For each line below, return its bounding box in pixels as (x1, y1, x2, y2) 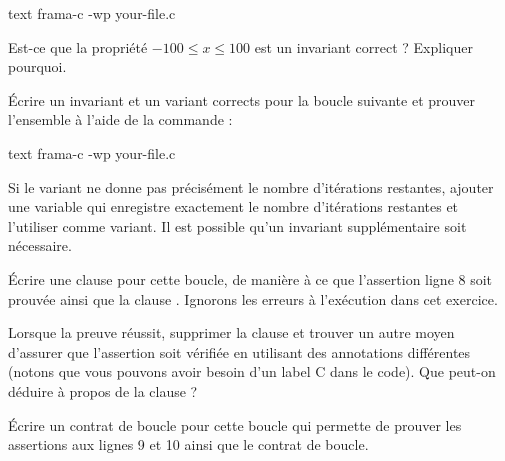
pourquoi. (8, 56, 67, 77)
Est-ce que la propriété (8, 36, 148, 57)
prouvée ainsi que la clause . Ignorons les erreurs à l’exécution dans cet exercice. (8, 288, 498, 309)
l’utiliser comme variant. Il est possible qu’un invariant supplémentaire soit (8, 215, 467, 236)
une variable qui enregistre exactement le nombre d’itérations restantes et (8, 196, 459, 217)
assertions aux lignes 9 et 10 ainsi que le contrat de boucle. (8, 434, 369, 455)
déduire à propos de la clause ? (8, 380, 198, 401)
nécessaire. (8, 235, 72, 256)
